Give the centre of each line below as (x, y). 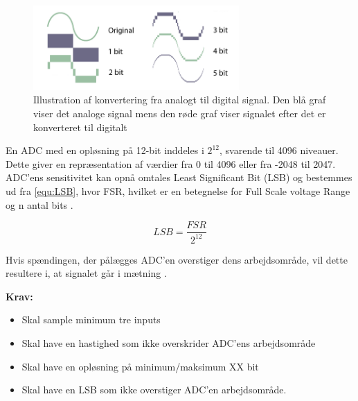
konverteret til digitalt (80, 127)
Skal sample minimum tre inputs (91, 319)
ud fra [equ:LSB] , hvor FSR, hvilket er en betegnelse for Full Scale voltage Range (178, 190)
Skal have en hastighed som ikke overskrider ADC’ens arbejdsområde (169, 342)
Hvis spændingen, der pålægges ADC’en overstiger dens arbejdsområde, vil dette (177, 259)
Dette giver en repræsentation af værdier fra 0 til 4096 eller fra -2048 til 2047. (171, 163)
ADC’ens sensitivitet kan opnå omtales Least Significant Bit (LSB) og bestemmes (179, 177)
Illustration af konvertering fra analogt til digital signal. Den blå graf (180, 100)
